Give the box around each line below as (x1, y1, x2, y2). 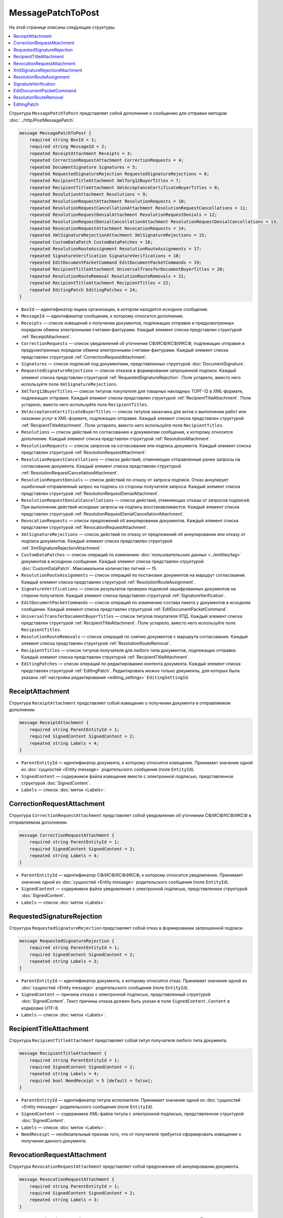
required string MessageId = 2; (29, 144, 107, 150)
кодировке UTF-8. (21, 1005, 59, 1011)
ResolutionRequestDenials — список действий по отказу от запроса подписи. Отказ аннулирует (21, 476, 229, 482)
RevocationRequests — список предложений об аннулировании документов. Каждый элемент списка (21, 518, 239, 524)
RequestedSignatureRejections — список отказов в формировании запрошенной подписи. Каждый (21, 368, 236, 374)
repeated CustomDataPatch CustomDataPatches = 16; (29, 239, 153, 245)
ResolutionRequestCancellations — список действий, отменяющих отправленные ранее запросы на (21, 456, 241, 462)
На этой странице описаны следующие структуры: (9, 24, 115, 30)
